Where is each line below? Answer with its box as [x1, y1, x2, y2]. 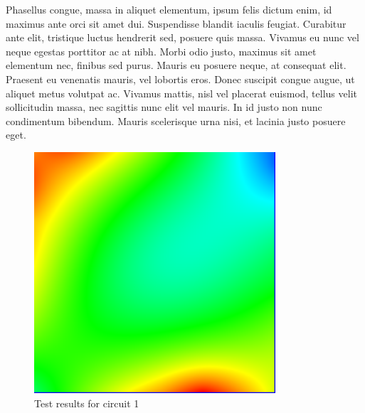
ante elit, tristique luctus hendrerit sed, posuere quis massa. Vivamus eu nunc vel [6, 30, 359, 45]
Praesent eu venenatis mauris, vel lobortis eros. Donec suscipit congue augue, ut [6, 71, 355, 86]
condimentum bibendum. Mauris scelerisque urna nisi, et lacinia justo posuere [6, 113, 346, 128]
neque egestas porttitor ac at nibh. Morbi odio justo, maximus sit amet [6, 43, 317, 58]
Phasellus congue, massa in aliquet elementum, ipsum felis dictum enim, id [6, 2, 332, 16]
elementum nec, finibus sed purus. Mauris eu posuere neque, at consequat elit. [6, 58, 347, 73]
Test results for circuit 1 [34, 395, 139, 410]
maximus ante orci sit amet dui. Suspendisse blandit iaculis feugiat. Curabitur [6, 16, 347, 31]
